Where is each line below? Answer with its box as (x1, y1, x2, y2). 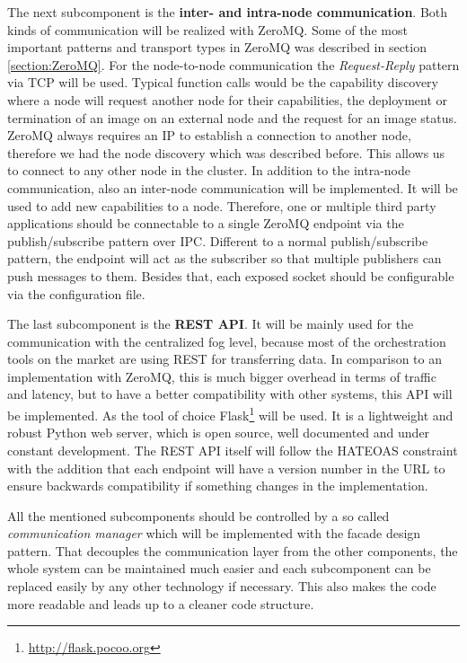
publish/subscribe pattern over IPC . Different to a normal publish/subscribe (7, 231, 428, 250)
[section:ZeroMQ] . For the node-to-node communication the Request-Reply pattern (7, 55, 460, 74)
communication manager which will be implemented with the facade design (7, 524, 421, 543)
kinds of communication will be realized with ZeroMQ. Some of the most (7, 20, 408, 39)
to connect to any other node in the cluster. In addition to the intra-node (7, 161, 410, 180)
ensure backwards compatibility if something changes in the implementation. (7, 476, 428, 495)
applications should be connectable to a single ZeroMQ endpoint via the (7, 214, 404, 233)
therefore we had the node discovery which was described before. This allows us (7, 143, 445, 162)
